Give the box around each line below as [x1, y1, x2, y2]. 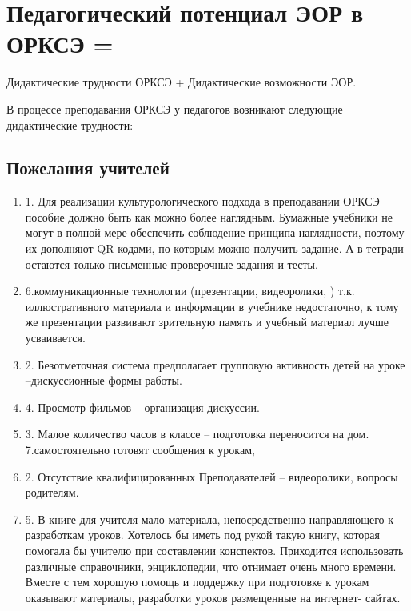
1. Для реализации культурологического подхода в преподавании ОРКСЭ [25, 193, 380, 210]
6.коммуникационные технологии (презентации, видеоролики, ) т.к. [25, 282, 355, 299]
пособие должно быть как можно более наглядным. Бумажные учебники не [25, 208, 393, 225]
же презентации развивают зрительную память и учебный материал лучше [25, 313, 389, 330]
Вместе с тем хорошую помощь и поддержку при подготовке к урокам [25, 573, 369, 590]
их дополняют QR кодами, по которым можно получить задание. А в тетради [25, 240, 404, 257]
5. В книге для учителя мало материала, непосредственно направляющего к [25, 510, 394, 527]
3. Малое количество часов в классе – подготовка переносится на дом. [25, 425, 369, 442]
